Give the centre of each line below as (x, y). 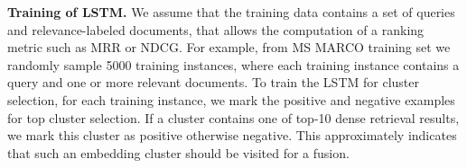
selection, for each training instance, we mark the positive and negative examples (231, 99)
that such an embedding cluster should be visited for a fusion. (178, 152)
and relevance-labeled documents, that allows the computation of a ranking (216, 29)
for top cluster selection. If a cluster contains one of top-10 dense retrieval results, (233, 117)
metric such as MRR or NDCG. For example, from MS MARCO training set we (229, 47)
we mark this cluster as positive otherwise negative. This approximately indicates (232, 135)
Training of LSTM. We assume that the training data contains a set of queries (231, 12)
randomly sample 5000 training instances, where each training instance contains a (233, 64)
